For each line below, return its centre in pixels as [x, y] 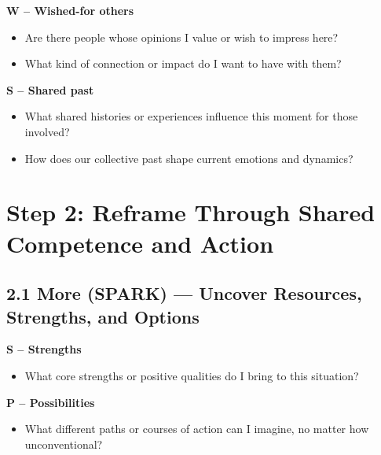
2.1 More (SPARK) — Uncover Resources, [184, 293]
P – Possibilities [51, 402]
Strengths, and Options [103, 316]
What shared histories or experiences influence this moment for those [191, 116]
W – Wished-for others [70, 10]
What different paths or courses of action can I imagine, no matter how [197, 429]
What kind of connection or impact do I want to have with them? [183, 63]
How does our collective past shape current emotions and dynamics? [189, 158]
